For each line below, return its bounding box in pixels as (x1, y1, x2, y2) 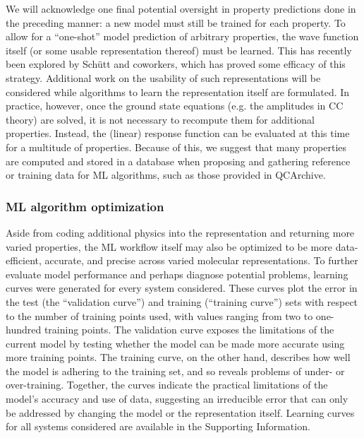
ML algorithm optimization (6, 197, 164, 215)
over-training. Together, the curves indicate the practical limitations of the (6, 377, 328, 392)
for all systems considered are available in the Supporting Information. (6, 419, 310, 434)
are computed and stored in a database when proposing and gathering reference (6, 153, 351, 168)
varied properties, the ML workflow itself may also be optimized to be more (6, 239, 332, 254)
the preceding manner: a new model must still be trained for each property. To (6, 15, 346, 30)
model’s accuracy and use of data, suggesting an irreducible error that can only (6, 391, 348, 406)
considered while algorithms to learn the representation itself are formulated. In (6, 84, 350, 99)
